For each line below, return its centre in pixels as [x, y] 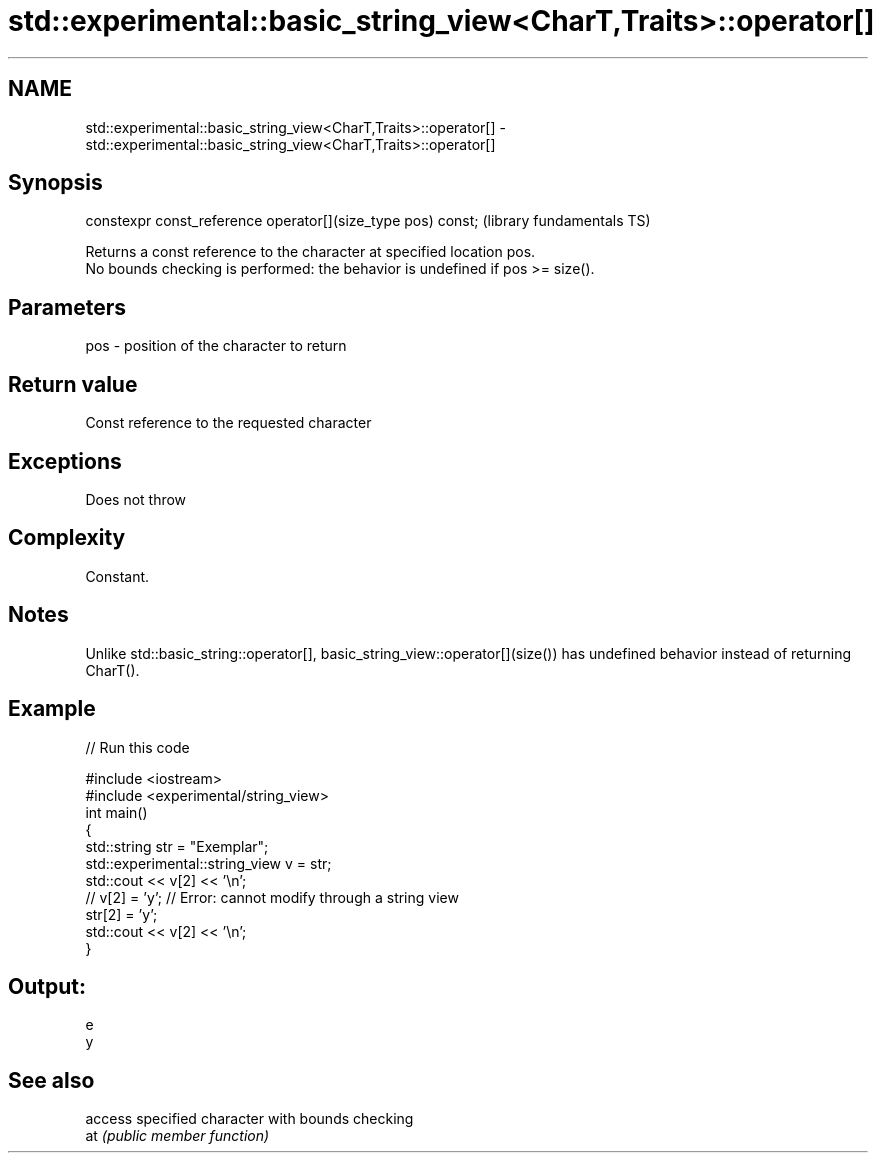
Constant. [117, 576]
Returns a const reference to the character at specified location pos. [310, 252]
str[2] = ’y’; [121, 914]
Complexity [67, 538]
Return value [73, 384]
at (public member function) [177, 1136]
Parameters [67, 307]
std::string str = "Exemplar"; [177, 846]
